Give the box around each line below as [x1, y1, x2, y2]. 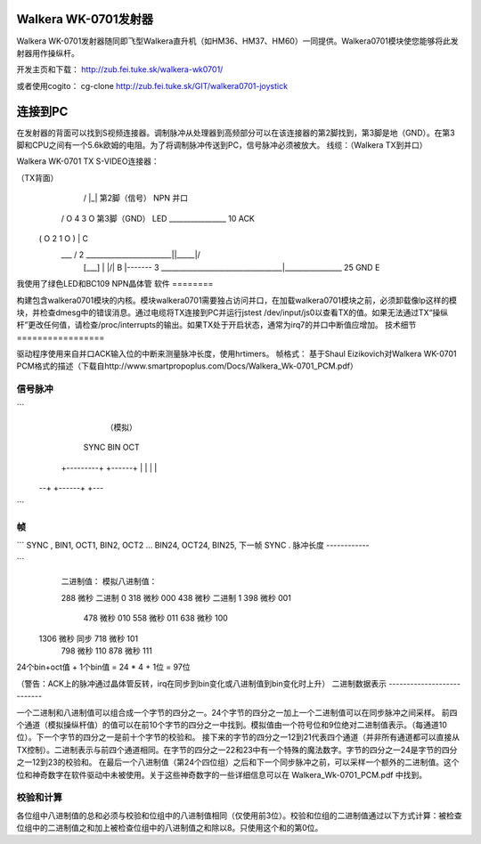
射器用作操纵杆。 [16, 47, 79, 58]
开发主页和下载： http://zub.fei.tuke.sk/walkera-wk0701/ [16, 64, 224, 75]
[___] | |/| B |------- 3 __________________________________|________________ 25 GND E [83, 262, 380, 272]
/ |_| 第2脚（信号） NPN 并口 [83, 192, 189, 204]
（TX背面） [16, 172, 59, 183]
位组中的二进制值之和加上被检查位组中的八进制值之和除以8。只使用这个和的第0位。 [16, 823, 323, 833]
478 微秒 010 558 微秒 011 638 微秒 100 [83, 613, 229, 623]
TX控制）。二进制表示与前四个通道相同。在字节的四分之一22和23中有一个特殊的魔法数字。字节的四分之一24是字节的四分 [16, 744, 458, 755]
